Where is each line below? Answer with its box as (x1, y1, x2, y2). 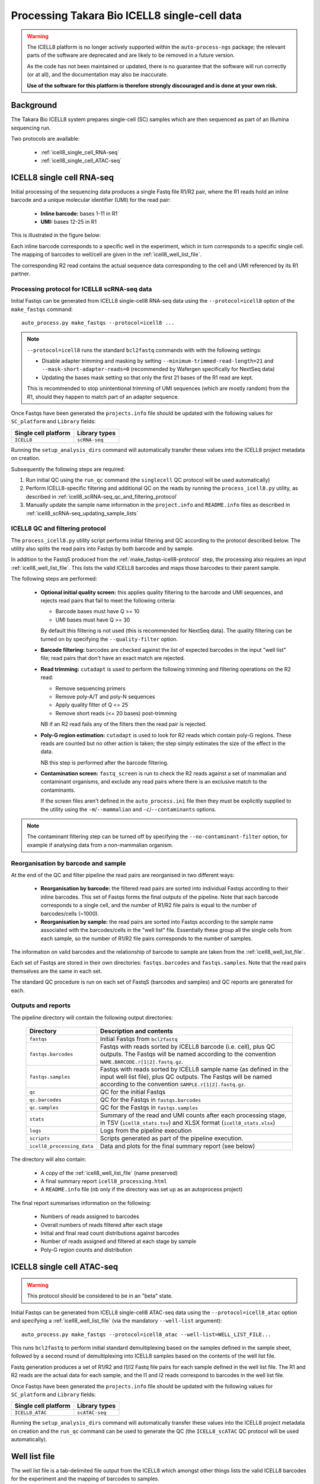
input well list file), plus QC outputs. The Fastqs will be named (100, 1073, 272, 1081)
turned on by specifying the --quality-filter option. (40, 635, 178, 642)
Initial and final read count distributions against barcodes (40, 1229, 180, 1236)
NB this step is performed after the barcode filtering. (40, 759, 169, 766)
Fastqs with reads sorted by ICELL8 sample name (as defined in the (100, 1066, 289, 1074)
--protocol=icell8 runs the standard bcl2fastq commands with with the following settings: (27, 346, 262, 353)
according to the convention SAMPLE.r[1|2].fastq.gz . (100, 1080, 246, 1089)
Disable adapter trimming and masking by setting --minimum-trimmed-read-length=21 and (41, 357, 274, 364)
